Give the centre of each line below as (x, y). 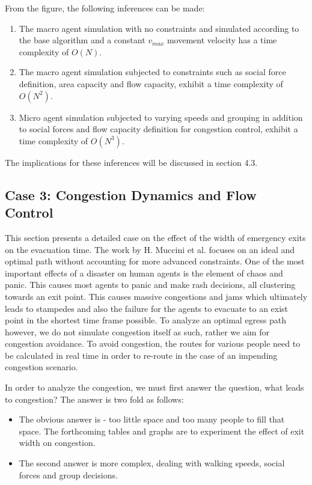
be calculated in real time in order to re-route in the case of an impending (141, 355)
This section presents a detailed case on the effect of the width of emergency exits (155, 237)
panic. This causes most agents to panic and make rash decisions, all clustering (150, 285)
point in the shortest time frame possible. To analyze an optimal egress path (146, 320)
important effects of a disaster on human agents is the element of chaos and (144, 273)
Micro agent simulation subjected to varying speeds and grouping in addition (161, 117)
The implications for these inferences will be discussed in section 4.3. (131, 162)
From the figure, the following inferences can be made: (105, 8)
